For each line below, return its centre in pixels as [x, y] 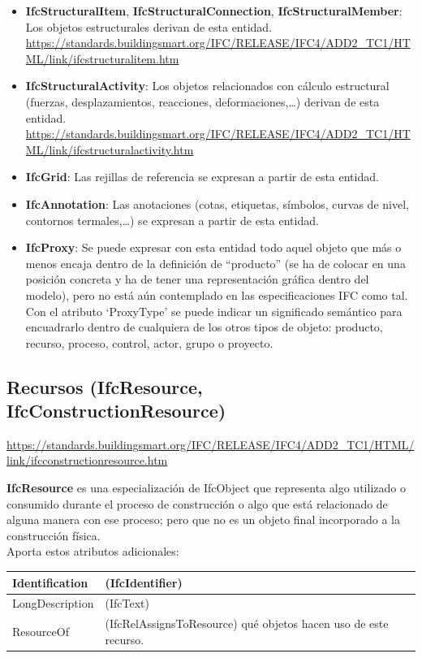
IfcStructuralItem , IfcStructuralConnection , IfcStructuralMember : [214, 11]
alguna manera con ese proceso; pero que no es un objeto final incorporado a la [203, 519]
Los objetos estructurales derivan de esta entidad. [149, 26]
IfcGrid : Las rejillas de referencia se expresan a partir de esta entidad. [202, 177]
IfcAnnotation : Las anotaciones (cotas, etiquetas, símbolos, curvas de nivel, [217, 203]
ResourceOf [41, 632]
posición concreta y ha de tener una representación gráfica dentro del [197, 279]
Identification [50, 582]
